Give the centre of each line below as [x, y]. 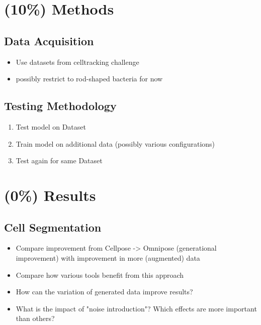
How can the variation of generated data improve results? [104, 292]
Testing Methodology [60, 106]
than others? [35, 318]
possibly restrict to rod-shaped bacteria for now [89, 79]
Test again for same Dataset [59, 160]
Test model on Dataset [51, 126]
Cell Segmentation [53, 227]
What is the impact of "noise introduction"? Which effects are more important [136, 308]
